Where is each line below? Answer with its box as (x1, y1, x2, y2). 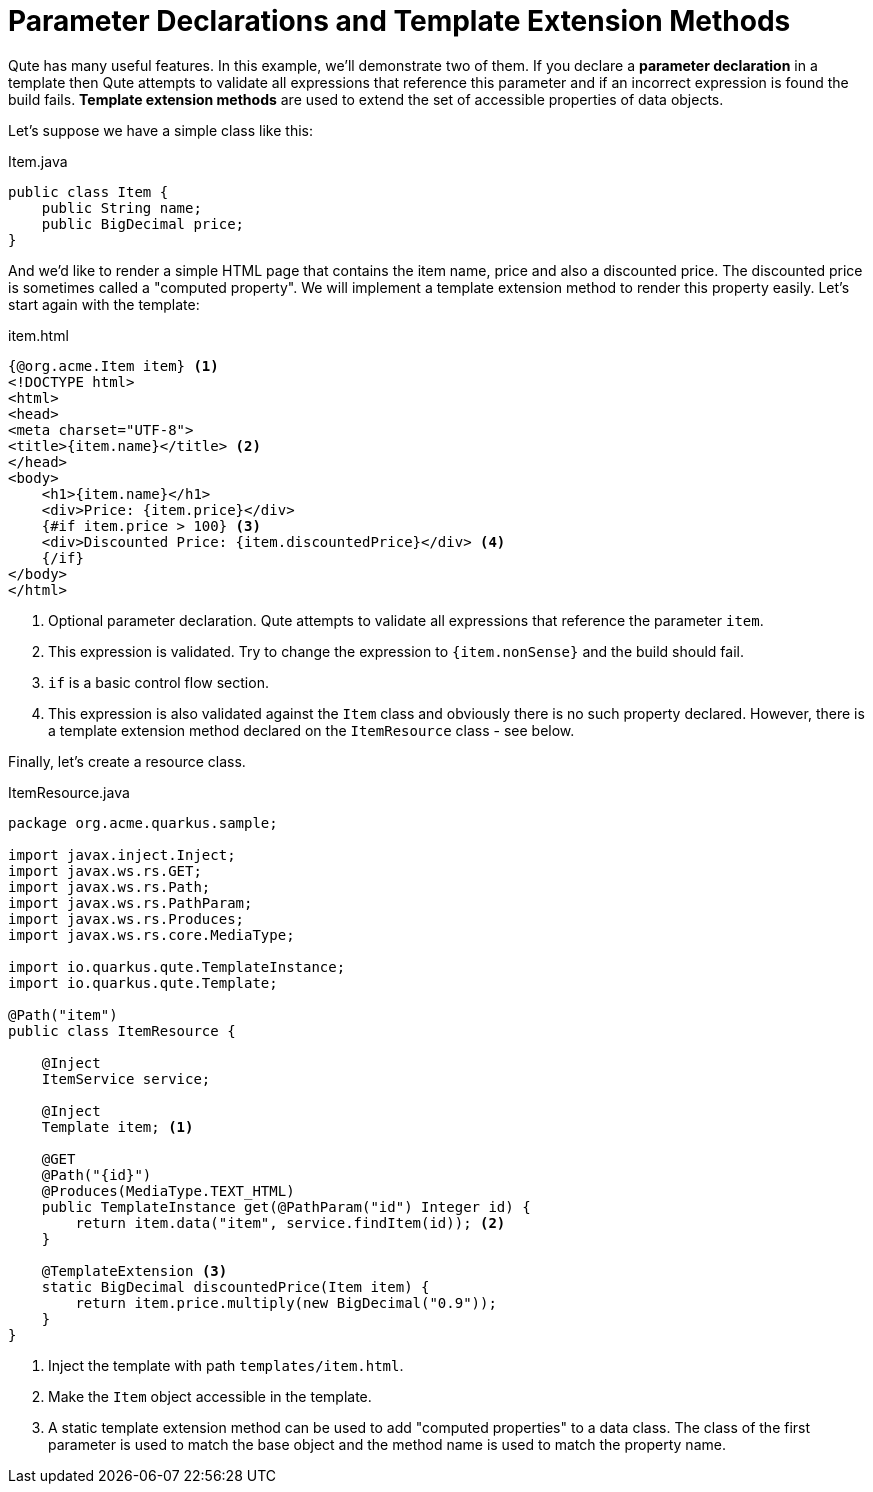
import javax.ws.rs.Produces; (8, 910, 245, 927)
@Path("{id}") (41, 1166, 152, 1183)
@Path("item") (8, 1006, 118, 1023)
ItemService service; (41, 1070, 211, 1087)
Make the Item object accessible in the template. (48, 1387, 372, 1405)
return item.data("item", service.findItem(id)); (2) (75, 1214, 506, 1231)
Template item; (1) (41, 1118, 194, 1135)
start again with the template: (8, 295, 200, 313)
